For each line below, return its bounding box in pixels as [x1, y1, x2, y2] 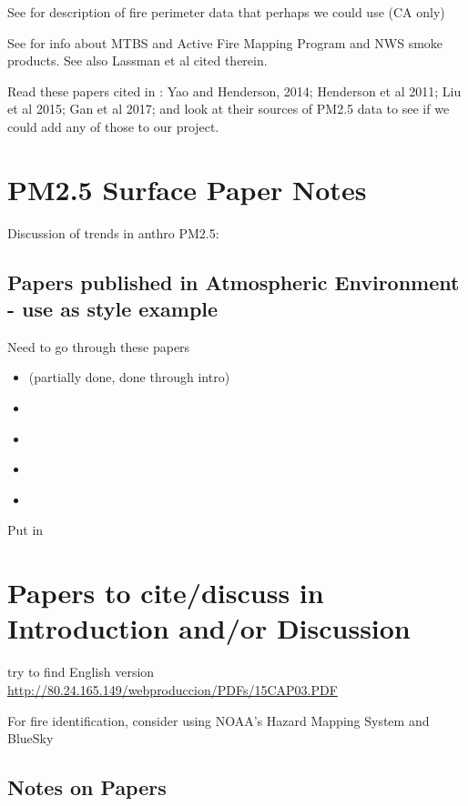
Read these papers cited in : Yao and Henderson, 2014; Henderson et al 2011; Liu [7, 81, 462, 100]
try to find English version [7, 662, 155, 681]
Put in [7, 520, 44, 539]
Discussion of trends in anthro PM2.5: [7, 223, 219, 242]
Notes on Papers [7, 773, 167, 801]
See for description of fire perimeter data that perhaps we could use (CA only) [7, 3, 445, 21]
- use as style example [7, 295, 219, 323]
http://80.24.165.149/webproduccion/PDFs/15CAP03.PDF [7, 680, 338, 699]
